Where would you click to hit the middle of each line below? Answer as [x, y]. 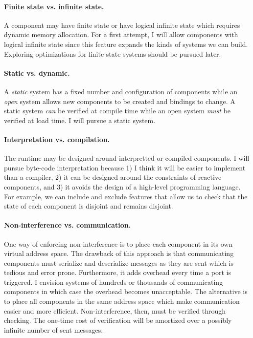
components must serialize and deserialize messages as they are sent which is [119, 263]
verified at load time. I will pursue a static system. [80, 120]
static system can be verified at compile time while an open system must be [117, 111]
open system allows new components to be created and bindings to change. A [120, 101]
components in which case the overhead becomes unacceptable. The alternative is [126, 291]
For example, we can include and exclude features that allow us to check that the [126, 196]
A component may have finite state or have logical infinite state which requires [122, 25]
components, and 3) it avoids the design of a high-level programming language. [122, 186]
